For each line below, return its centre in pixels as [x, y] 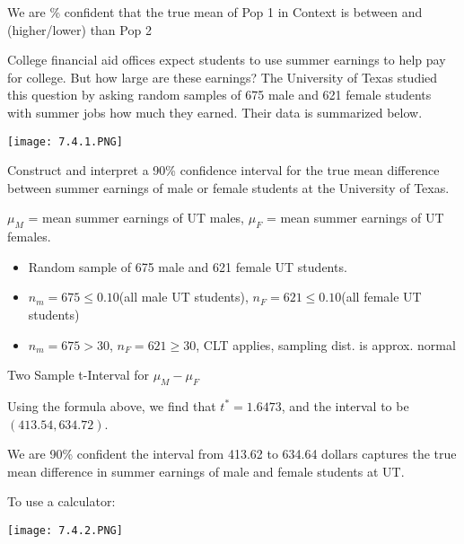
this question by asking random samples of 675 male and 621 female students [219, 95]
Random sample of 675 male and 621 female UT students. [188, 266]
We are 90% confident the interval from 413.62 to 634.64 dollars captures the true [232, 454]
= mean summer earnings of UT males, [136, 218]
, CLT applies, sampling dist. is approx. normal [326, 344]
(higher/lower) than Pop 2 [79, 29]
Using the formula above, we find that [112, 405]
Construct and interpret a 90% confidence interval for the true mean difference [223, 170]
